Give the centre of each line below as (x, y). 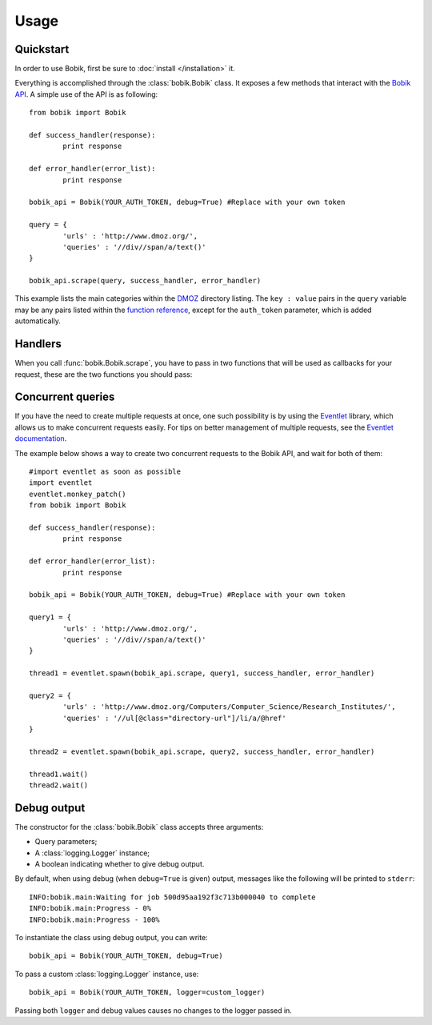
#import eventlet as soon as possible (105, 472)
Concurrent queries (65, 397)
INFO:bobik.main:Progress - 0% (90, 909)
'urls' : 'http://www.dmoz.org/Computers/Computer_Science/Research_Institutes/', (229, 707)
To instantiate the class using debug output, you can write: (111, 937)
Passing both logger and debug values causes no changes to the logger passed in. (153, 1010)
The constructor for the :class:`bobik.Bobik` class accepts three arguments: (139, 827)
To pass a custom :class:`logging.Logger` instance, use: (107, 974)
